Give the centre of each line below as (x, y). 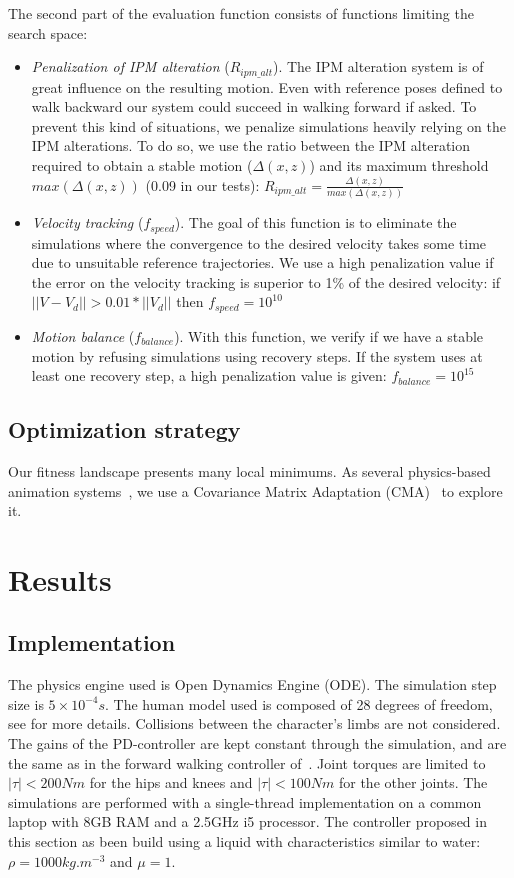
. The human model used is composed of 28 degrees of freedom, (299, 703)
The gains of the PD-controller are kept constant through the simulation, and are (257, 743)
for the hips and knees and (171, 782)
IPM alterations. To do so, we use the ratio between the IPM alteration (251, 145)
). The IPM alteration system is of (378, 66)
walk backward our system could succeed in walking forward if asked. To (254, 106)
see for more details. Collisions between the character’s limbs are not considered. (254, 723)
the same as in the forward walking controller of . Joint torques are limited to (247, 762)
